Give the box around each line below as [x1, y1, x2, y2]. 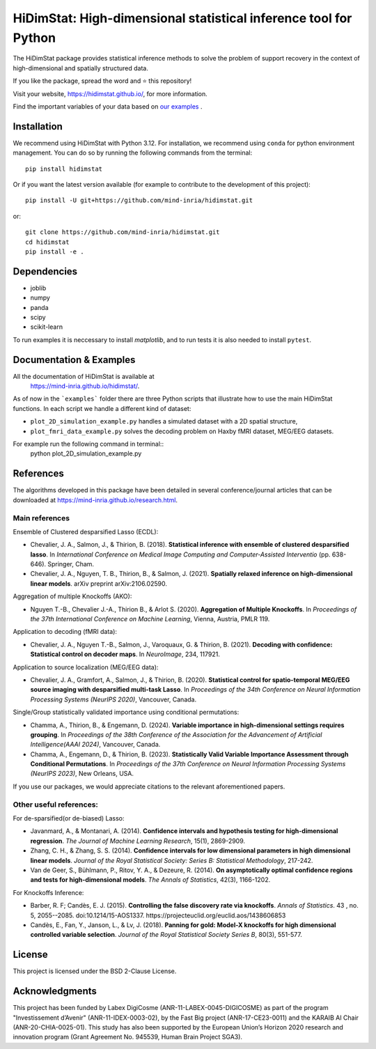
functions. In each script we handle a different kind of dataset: [13, 404, 191, 412]
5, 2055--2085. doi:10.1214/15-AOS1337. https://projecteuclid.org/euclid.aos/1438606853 [30, 911, 286, 919]
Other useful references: [13, 800, 99, 809]
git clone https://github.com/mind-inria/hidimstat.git [25, 228, 220, 236]
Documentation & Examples [13, 354, 136, 366]
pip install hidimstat [25, 164, 103, 173]
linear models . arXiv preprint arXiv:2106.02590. [30, 579, 167, 588]
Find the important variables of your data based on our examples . [13, 102, 203, 111]
